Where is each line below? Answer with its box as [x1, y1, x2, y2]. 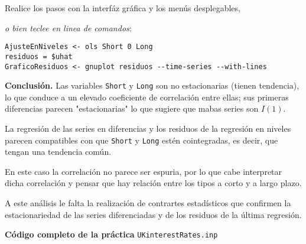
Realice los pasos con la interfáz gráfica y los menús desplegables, [5, 2, 240, 14]
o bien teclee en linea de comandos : [5, 21, 132, 34]
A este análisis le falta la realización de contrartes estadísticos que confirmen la [5, 197, 291, 209]
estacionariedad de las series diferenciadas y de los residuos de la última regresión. [5, 208, 302, 220]
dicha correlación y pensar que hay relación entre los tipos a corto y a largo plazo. [5, 177, 302, 189]
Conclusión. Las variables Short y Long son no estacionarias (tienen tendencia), [5, 79, 300, 92]
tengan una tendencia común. [5, 145, 112, 158]
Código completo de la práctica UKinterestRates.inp [5, 228, 218, 240]
